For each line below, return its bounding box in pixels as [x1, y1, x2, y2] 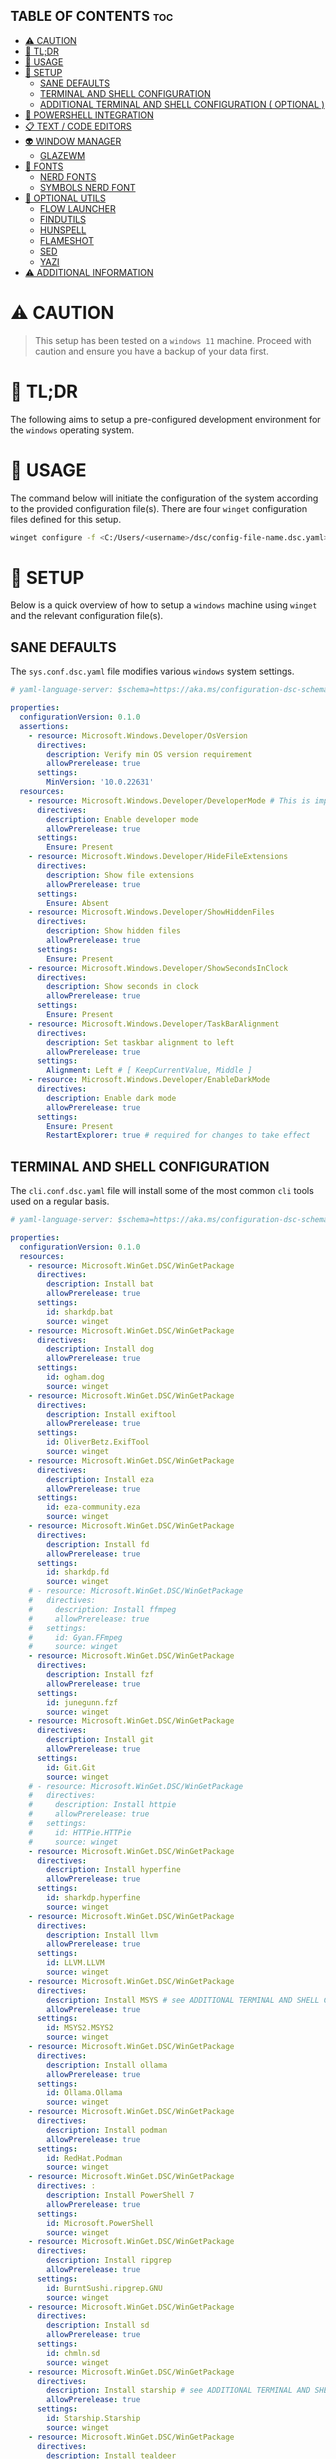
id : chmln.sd [46, 2348, 101, 2358]
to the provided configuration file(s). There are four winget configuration [10, 502, 308, 514]
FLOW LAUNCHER [39, 202, 117, 214]
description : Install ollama [46, 2060, 168, 2070]
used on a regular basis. [10, 1195, 110, 1208]
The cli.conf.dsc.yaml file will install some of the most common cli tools [10, 1185, 315, 1197]
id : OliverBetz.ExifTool [46, 1437, 150, 1448]
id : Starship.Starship [46, 2414, 141, 2424]
